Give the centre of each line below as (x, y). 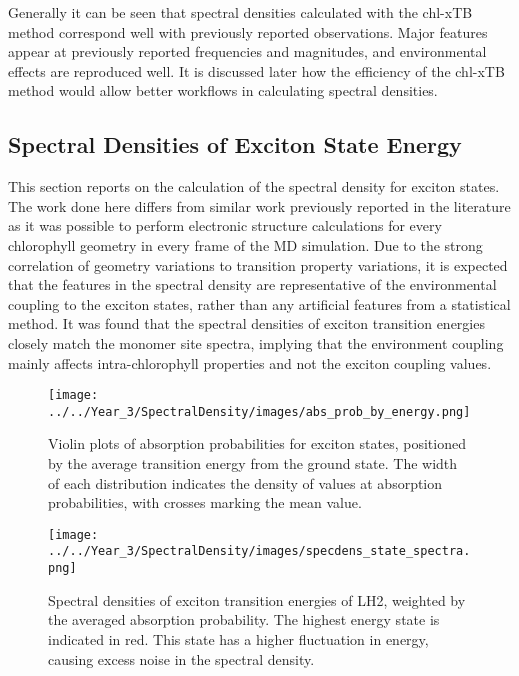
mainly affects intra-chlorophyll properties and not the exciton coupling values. (250, 362)
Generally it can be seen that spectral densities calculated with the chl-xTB (240, 12)
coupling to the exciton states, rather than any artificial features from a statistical (259, 303)
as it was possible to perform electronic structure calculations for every (225, 225)
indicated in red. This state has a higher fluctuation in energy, (238, 638)
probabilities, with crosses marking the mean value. (205, 502)
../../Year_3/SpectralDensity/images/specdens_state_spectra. (259, 551)
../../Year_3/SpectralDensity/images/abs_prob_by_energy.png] (259, 411)
